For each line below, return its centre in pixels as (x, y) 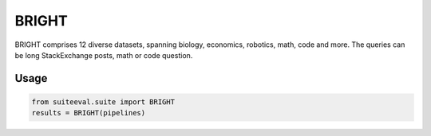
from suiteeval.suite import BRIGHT (103, 102)
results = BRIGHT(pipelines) (89, 113)
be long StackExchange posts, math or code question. (104, 55)
